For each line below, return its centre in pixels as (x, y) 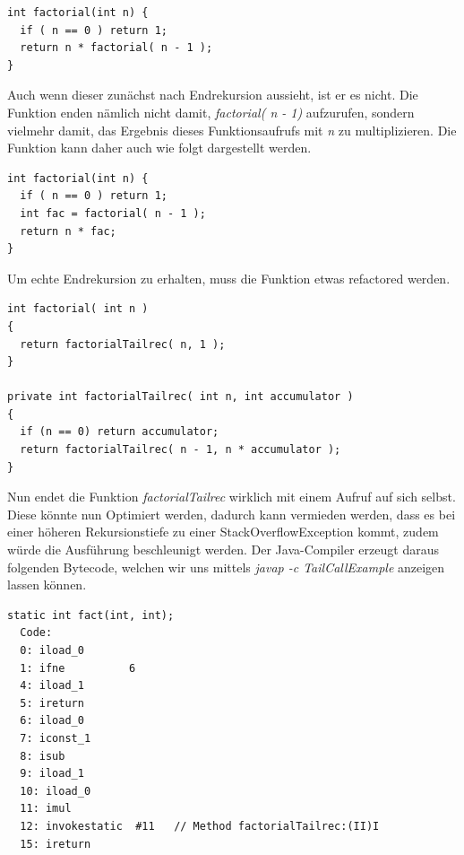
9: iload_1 (52, 774)
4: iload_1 (52, 686)
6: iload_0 (52, 721)
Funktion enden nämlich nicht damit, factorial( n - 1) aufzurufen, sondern (211, 112)
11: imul (46, 809)
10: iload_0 (56, 791)
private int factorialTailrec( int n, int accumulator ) (180, 397)
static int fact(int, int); (91, 615)
